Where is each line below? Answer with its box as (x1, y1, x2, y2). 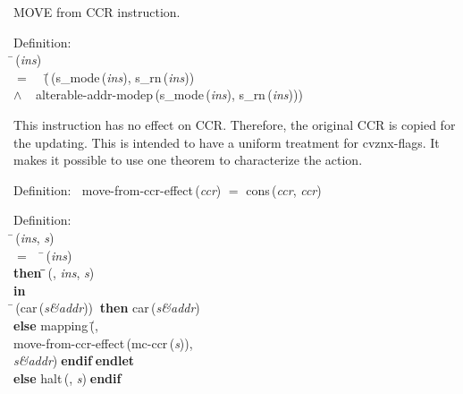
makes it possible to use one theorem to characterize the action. (13, 150, 363, 169)
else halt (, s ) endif (13, 368, 122, 387)
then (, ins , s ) (13, 263, 95, 282)
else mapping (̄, (13, 315, 98, 334)
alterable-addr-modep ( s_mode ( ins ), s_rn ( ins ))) (35, 85, 303, 104)
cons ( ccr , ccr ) (246, 180, 322, 199)
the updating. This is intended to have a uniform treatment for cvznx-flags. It (13, 133, 440, 151)
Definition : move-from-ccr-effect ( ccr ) (13, 180, 222, 199)
